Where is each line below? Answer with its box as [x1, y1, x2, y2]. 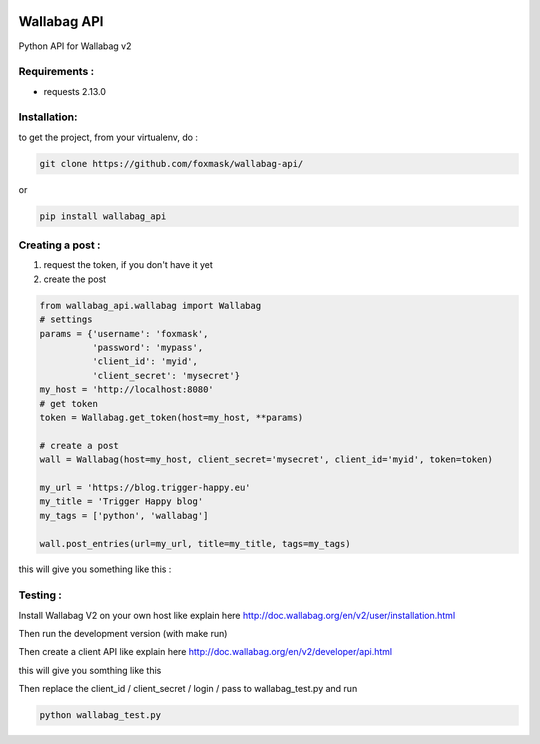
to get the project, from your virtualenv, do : [18, 131, 199, 143]
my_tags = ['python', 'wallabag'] [39, 510, 209, 521]
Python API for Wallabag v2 [18, 40, 132, 52]
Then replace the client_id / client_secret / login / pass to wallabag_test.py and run [18, 683, 358, 695]
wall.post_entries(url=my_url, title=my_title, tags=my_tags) [39, 538, 351, 549]
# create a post [39, 440, 120, 451]
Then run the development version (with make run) [18, 628, 228, 640]
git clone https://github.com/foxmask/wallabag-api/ [39, 158, 304, 169]
